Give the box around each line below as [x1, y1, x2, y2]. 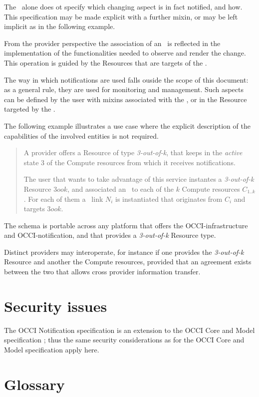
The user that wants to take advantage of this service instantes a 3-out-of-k [23, 174, 254, 184]
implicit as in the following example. [4, 21, 115, 32]
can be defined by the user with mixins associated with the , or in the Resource [4, 94, 247, 104]
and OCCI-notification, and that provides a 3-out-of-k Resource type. [4, 230, 216, 240]
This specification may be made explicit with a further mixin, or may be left [4, 11, 238, 22]
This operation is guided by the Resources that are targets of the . [4, 57, 207, 68]
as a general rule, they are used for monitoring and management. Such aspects [4, 84, 244, 95]
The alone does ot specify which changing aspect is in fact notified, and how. [4, 2, 243, 12]
